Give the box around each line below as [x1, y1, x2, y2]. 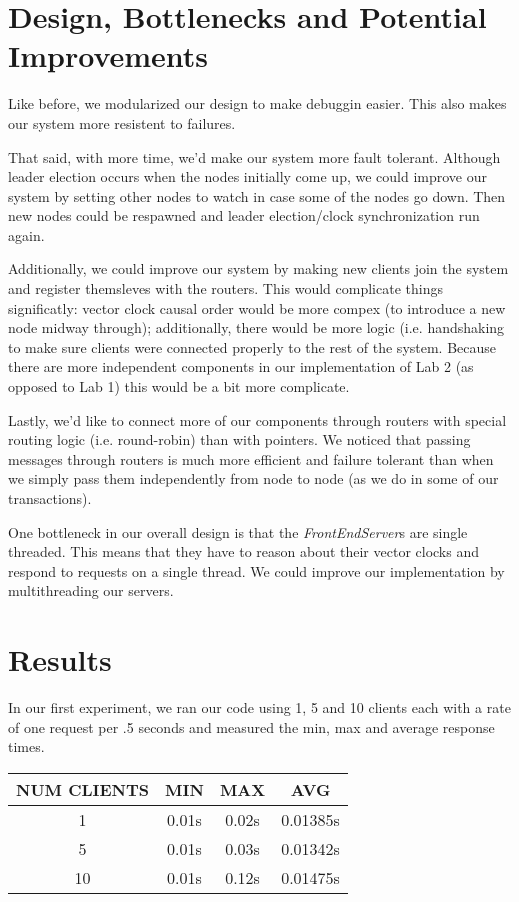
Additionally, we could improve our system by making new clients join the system [8, 258, 509, 279]
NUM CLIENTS [16, 777, 150, 801]
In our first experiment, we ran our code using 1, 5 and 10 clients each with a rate [8, 697, 511, 718]
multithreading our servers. [8, 580, 174, 601]
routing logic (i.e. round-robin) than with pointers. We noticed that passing [8, 429, 471, 450]
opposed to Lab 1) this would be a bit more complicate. [8, 376, 350, 397]
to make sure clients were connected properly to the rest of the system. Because [8, 336, 497, 357]
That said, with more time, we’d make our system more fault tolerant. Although [8, 146, 501, 167]
